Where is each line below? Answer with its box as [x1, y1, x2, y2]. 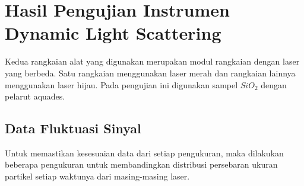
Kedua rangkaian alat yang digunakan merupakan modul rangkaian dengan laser [5, 55, 300, 68]
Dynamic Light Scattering [5, 21, 221, 45]
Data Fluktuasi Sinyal [5, 119, 141, 137]
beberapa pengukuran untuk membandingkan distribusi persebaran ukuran [5, 158, 278, 171]
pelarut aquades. [5, 90, 65, 102]
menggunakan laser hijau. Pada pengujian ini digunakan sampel [5, 78, 238, 91]
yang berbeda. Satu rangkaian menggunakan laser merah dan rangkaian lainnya [5, 66, 296, 79]
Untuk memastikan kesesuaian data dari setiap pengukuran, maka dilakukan [5, 146, 284, 159]
